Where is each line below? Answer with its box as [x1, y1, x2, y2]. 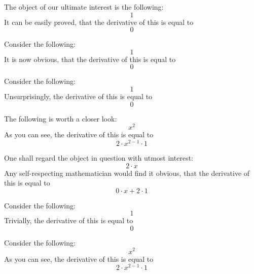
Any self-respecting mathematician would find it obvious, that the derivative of [4, 167, 250, 178]
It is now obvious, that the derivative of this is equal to [4, 53, 176, 64]
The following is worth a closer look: [4, 113, 117, 124]
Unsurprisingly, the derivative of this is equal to [4, 90, 153, 101]
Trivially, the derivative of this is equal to [4, 215, 133, 226]
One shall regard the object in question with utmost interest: [4, 152, 193, 163]
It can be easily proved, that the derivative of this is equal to [4, 16, 194, 27]
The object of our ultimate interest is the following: [4, 2, 164, 12]
